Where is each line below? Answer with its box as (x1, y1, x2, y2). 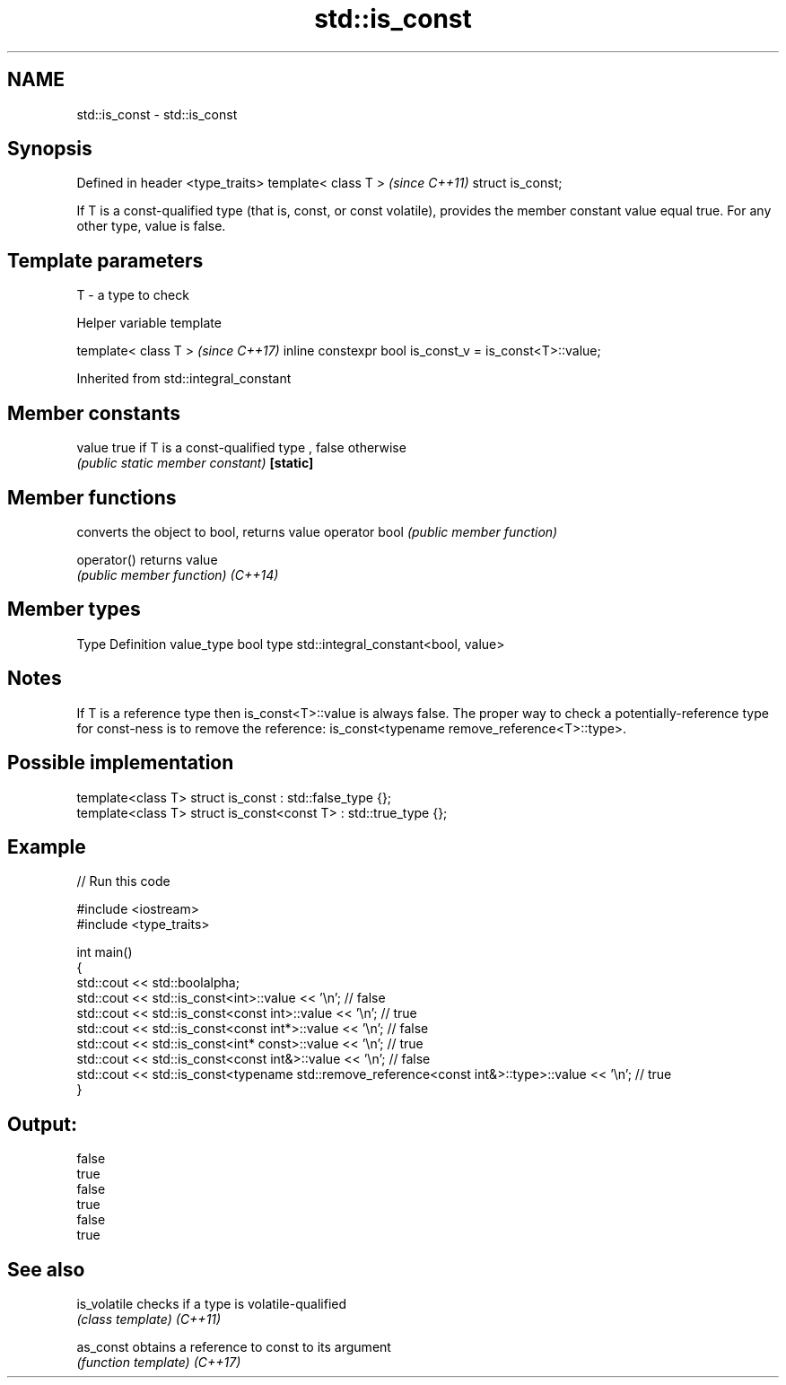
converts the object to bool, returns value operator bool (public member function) (76, 523, 558, 539)
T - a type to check (76, 287, 189, 303)
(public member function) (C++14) (76, 566, 279, 583)
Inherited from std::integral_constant (76, 371, 292, 387)
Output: (7, 1112, 77, 1135)
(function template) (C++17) (76, 1354, 241, 1371)
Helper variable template (76, 315, 222, 331)
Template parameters (7, 249, 204, 272)
